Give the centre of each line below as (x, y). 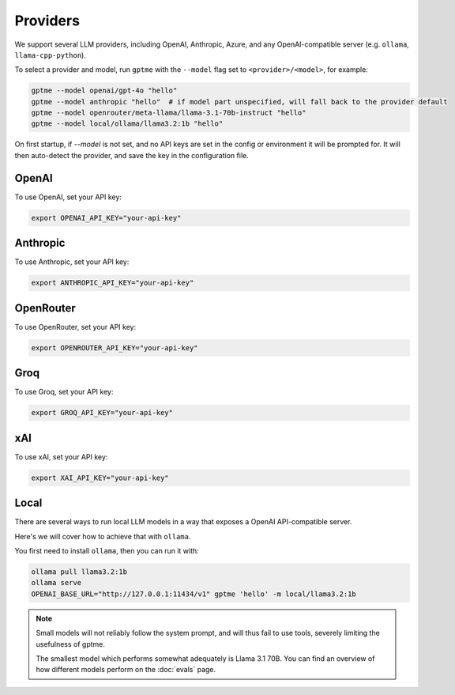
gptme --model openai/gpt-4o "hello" (104, 91)
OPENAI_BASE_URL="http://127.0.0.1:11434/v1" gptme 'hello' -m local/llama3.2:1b (194, 594)
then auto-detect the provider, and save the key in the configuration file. (132, 155)
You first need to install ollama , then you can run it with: (107, 550)
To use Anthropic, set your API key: (72, 262)
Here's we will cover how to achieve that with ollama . (103, 536)
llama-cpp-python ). (50, 55)
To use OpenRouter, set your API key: (75, 327)
